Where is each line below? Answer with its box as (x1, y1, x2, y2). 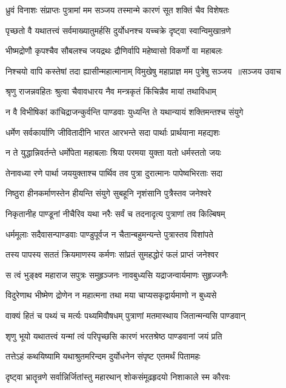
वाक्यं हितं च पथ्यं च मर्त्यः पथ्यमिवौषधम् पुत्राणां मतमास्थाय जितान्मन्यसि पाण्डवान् (5, 309, 245, 321)
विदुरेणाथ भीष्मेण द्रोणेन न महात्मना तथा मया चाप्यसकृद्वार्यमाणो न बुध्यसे (5, 289, 217, 301)
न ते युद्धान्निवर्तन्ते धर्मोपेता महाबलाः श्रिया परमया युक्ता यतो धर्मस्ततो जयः (5, 146, 221, 159)
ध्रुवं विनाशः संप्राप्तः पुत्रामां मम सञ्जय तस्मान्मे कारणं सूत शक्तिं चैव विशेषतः (5, 4, 230, 16)
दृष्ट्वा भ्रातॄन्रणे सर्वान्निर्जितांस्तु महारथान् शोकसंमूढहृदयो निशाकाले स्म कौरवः (5, 370, 230, 383)
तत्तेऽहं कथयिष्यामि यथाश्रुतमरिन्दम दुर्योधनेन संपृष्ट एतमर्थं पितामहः (5, 350, 201, 363)
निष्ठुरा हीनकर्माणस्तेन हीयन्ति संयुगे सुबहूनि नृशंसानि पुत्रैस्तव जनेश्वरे (5, 187, 211, 199)
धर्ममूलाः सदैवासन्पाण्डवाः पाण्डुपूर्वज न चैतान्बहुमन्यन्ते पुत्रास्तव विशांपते (5, 227, 213, 240)
